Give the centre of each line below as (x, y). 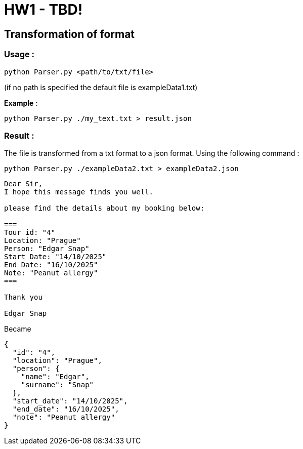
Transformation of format (70, 34)
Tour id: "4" (30, 233)
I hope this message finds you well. (79, 192)
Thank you (23, 297)
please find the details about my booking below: (104, 208)
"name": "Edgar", (55, 377)
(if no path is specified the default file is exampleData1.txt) (101, 87)
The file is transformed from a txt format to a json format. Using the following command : (152, 153)
